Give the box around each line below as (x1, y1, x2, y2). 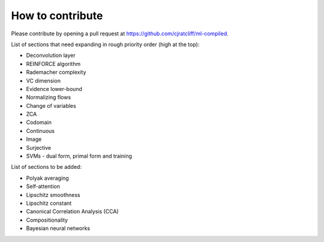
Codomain (26, 119, 52, 126)
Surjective (26, 144, 52, 151)
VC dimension (26, 77, 61, 84)
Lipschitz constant (26, 199, 72, 207)
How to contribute (11, 9, 103, 22)
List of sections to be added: (11, 164, 82, 171)
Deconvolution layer (26, 52, 76, 59)
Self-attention (26, 183, 60, 190)
